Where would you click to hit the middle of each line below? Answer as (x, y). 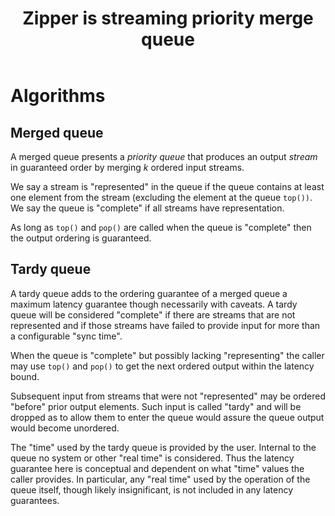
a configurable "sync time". (66, 336)
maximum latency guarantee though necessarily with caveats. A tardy (154, 304)
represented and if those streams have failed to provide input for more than (165, 325)
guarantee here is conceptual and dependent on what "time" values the (157, 468)
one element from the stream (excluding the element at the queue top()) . (161, 197)
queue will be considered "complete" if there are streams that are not (153, 314)
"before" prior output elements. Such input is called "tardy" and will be (156, 406)
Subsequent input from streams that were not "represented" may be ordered (168, 396)
